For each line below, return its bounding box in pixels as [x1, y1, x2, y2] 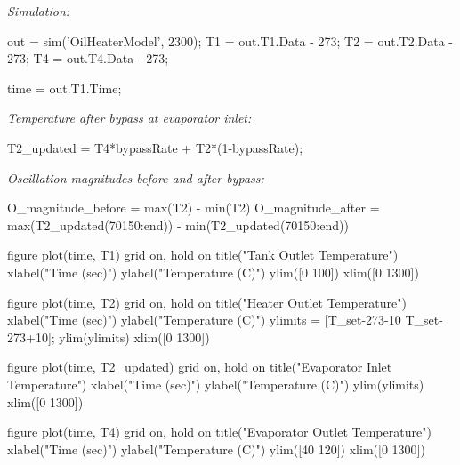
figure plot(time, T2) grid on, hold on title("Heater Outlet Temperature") [7, 293, 407, 311]
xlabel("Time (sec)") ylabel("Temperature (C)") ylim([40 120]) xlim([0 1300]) [7, 439, 425, 458]
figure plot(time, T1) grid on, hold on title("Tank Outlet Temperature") [7, 245, 399, 264]
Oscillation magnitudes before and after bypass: [7, 168, 264, 187]
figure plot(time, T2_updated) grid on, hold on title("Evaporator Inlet [7, 357, 392, 376]
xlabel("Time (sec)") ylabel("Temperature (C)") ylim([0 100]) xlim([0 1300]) [7, 262, 419, 281]
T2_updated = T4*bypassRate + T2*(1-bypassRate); [7, 138, 303, 156]
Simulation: [7, 2, 70, 20]
